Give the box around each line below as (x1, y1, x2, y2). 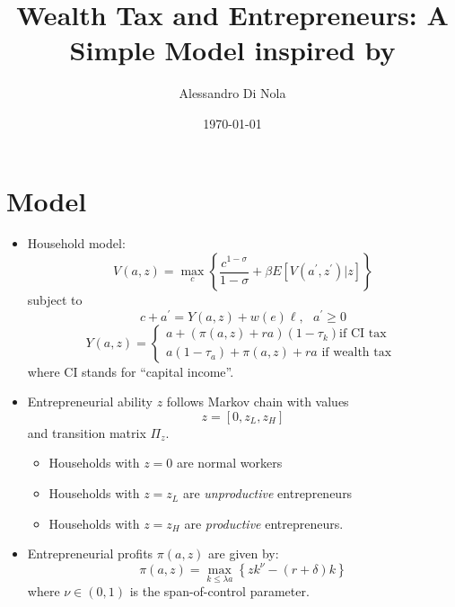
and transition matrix (27, 423, 146, 442)
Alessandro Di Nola (179, 84, 286, 103)
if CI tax (339, 327, 387, 341)
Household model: (27, 234, 126, 253)
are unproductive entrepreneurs (182, 484, 353, 503)
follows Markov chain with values (166, 392, 349, 411)
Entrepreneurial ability (27, 392, 153, 411)
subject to (27, 290, 83, 309)
